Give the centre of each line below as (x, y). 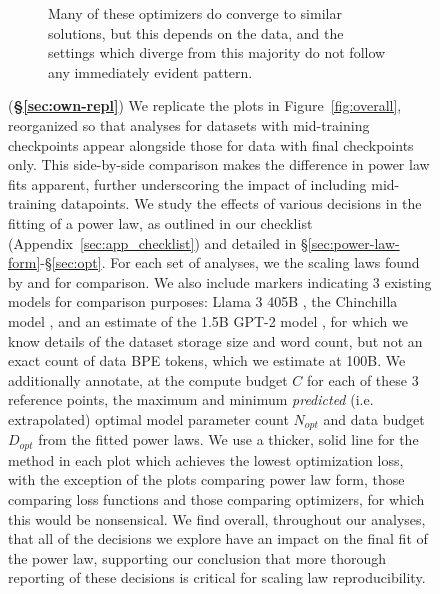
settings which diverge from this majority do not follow (217, 52)
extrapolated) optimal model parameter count (148, 418)
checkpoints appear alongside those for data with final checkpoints (211, 144)
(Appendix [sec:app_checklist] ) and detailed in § (158, 242)
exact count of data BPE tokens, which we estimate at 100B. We (207, 360)
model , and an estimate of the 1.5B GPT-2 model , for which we (208, 320)
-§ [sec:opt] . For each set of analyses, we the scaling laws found (230, 262)
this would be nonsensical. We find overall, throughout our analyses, (217, 518)
